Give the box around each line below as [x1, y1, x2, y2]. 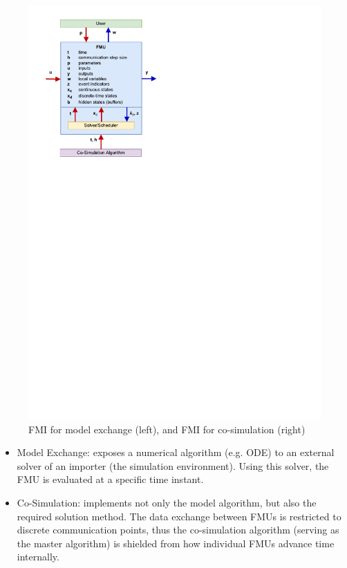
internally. [17, 549, 59, 564]
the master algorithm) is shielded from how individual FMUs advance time [17, 536, 335, 550]
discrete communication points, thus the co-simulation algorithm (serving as [17, 522, 339, 537]
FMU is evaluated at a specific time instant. [17, 472, 204, 486]
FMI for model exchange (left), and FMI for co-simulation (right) [28, 422, 306, 436]
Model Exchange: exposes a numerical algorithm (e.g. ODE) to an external [17, 445, 335, 460]
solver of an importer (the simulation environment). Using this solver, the [17, 458, 329, 473]
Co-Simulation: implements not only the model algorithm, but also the [17, 495, 317, 510]
